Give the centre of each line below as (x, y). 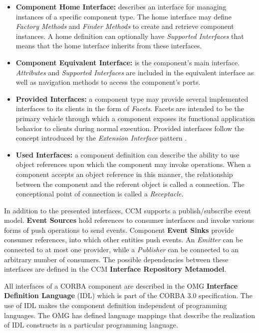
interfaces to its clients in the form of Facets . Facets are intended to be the (130, 108)
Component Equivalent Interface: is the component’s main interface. (128, 62)
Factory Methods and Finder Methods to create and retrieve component (125, 26)
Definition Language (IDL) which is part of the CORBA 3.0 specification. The (128, 295)
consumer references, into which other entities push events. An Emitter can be (124, 240)
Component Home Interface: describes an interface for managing (121, 6)
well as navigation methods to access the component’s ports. (108, 82)
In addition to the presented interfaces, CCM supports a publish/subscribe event (128, 210)
